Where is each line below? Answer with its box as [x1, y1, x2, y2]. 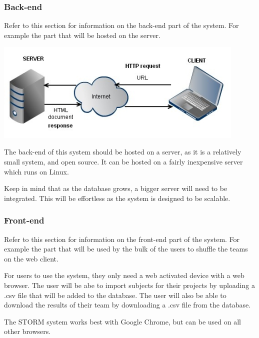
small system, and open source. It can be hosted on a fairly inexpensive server [4, 156, 243, 167]
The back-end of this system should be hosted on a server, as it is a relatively [4, 146, 241, 157]
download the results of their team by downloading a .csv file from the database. [4, 299, 251, 310]
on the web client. [4, 253, 58, 263]
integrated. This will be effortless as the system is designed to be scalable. [4, 192, 230, 203]
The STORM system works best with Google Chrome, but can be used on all [4, 316, 241, 326]
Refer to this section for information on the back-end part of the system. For [4, 20, 239, 30]
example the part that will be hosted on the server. [4, 29, 160, 40]
